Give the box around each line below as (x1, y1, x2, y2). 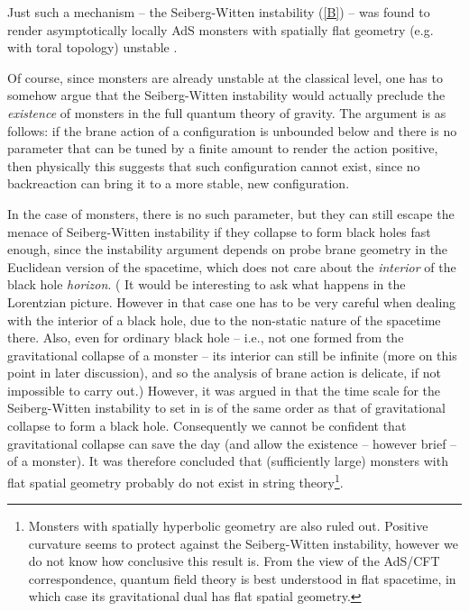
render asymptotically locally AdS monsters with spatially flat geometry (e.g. (7, 20, 434, 39)
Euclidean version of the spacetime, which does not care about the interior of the (7, 257, 456, 276)
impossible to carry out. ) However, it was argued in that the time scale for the (7, 380, 440, 399)
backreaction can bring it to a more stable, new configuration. (7, 174, 350, 193)
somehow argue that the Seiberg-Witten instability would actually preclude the (7, 86, 446, 105)
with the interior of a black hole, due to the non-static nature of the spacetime (7, 310, 441, 329)
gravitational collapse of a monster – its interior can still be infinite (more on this (7, 345, 457, 364)
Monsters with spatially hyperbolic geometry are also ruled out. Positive (28, 516, 428, 535)
